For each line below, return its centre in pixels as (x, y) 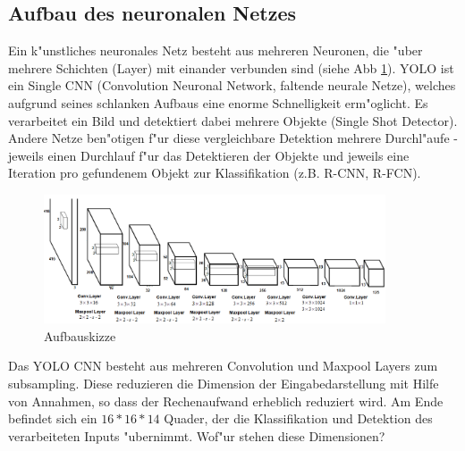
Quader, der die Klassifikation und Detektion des (298, 418)
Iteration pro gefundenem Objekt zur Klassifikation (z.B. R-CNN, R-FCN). (215, 173)
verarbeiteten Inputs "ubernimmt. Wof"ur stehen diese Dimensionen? (197, 435)
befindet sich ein (53, 418)
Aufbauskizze (80, 335)
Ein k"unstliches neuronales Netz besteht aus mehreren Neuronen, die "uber (216, 50)
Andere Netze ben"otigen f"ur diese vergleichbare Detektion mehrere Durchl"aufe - (233, 138)
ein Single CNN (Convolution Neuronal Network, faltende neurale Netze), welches (232, 85)
